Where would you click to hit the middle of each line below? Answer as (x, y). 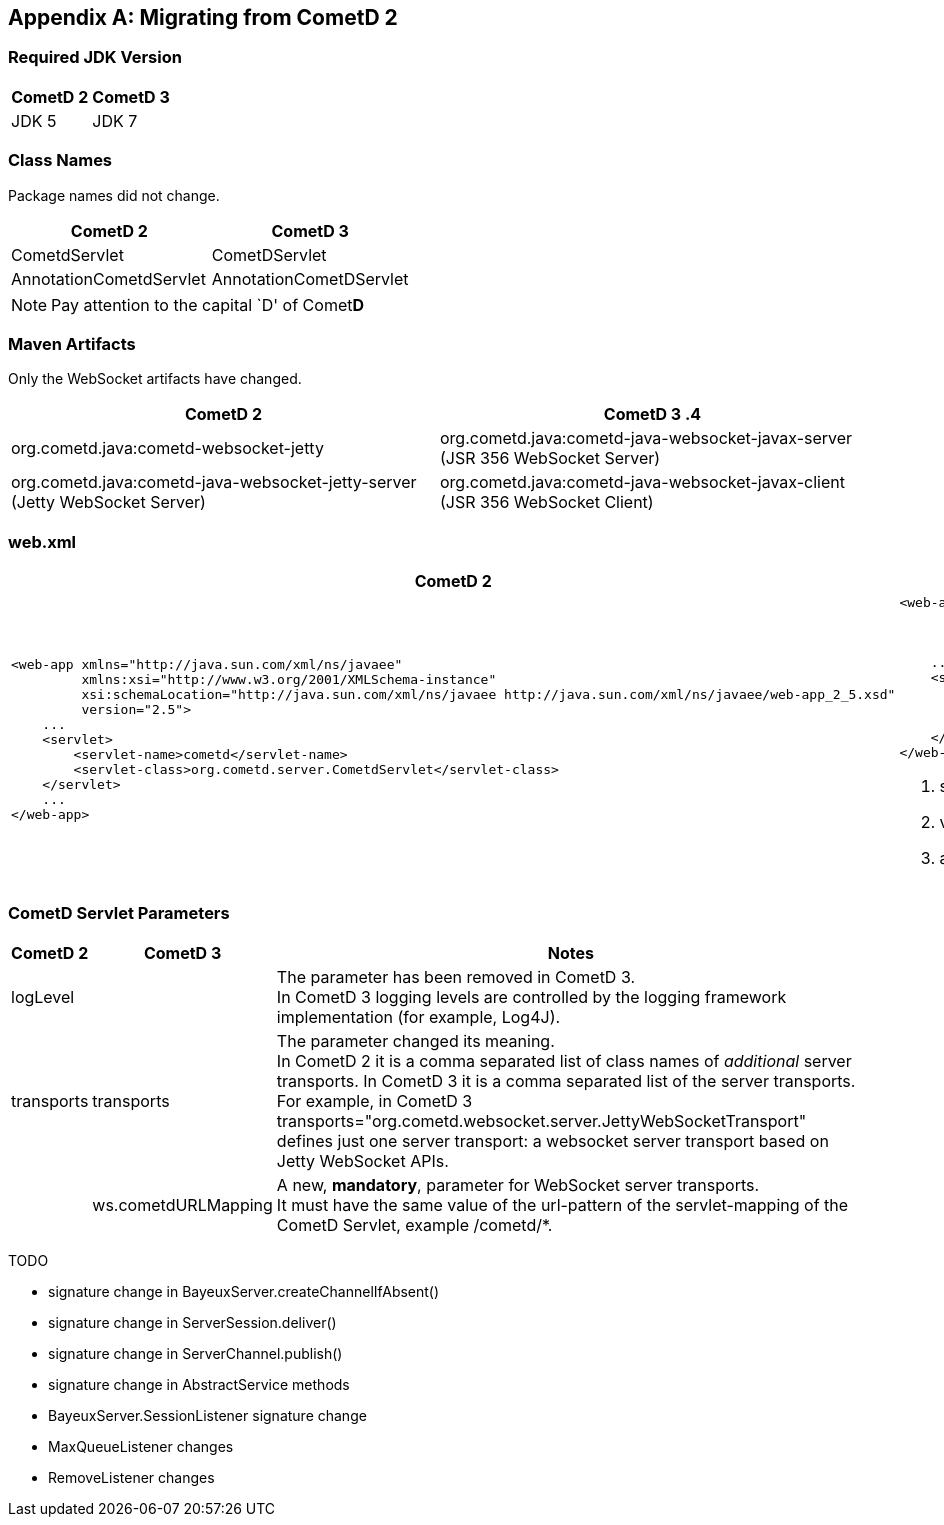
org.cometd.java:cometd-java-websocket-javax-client (642, 482)
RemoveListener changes (131, 1477)
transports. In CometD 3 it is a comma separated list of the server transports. (566, 1080)
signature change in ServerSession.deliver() (192, 1322)
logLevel (43, 996)
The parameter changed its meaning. (415, 1040)
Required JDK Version (95, 57)
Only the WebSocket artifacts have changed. (155, 379)
